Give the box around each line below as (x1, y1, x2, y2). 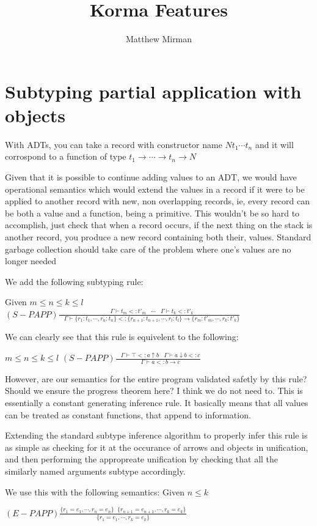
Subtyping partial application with (5, 78, 302, 103)
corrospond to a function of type (5, 150, 126, 163)
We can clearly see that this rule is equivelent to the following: (5, 330, 239, 343)
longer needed (5, 254, 57, 267)
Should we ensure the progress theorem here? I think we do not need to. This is (5, 384, 303, 397)
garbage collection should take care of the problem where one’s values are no (5, 242, 291, 255)
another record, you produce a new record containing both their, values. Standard (5, 231, 312, 243)
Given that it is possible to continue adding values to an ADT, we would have (5, 171, 297, 183)
